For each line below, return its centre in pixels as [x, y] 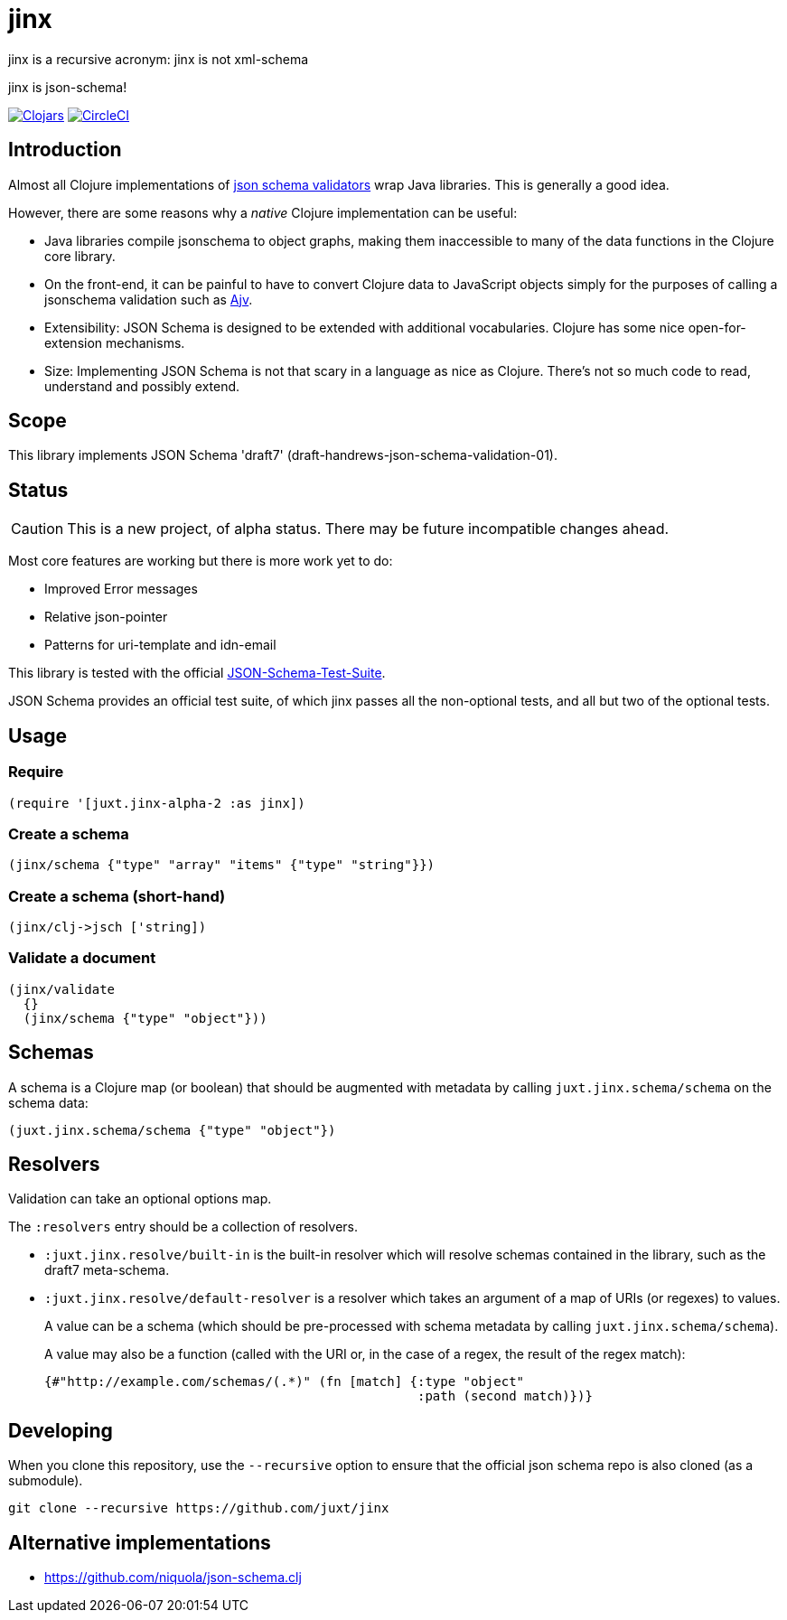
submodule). [46, 1481]
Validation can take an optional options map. [140, 1199]
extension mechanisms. [115, 342]
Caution [37, 529]
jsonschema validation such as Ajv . [149, 299]
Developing [61, 1430]
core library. [80, 256]
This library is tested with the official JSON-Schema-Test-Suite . [197, 673]
